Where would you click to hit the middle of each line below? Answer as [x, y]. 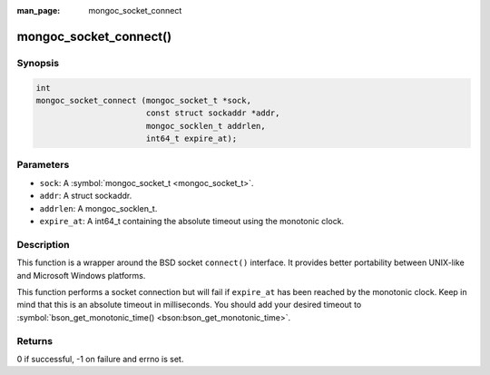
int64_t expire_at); [191, 139]
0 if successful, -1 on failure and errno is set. [100, 359]
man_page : [39, 10]
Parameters [43, 165]
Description [43, 244]
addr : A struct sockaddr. [86, 196]
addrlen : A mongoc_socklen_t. [98, 208]
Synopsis [38, 63]
